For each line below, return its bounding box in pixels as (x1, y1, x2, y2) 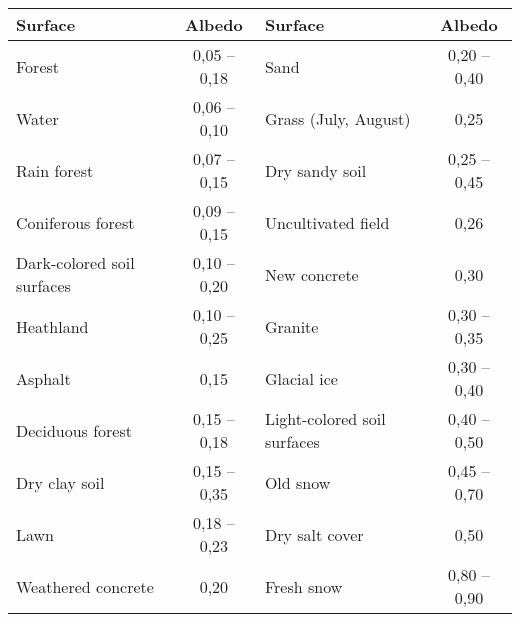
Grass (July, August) (264, 106, 411, 130)
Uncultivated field (264, 210, 390, 234)
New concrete (264, 262, 359, 286)
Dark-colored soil (16, 251, 135, 274)
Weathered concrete (16, 574, 154, 598)
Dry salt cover (264, 522, 364, 546)
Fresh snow (264, 574, 343, 598)
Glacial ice (264, 366, 338, 390)
